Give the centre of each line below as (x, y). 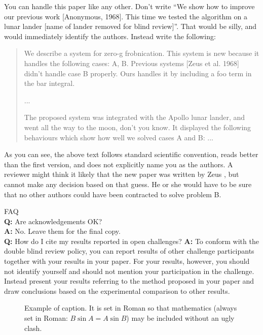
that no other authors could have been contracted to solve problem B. (113, 194)
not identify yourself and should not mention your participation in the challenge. (129, 271)
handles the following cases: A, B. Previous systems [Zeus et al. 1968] (131, 63)
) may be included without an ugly (180, 318)
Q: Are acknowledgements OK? (53, 221)
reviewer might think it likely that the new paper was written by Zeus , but (122, 174)
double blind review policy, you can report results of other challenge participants (129, 251)
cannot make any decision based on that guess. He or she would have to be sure (128, 184)
